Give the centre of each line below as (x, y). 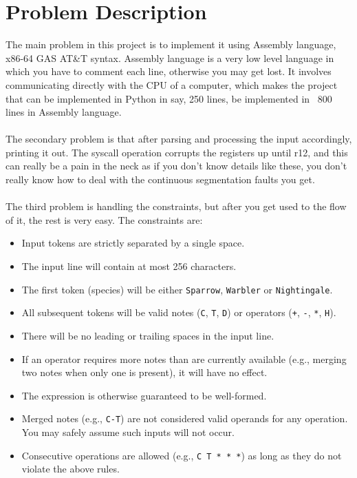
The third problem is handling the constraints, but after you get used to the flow (176, 206)
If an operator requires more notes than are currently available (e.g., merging (184, 358)
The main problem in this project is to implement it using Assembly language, (171, 44)
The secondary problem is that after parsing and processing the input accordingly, (179, 139)
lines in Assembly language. (64, 112)
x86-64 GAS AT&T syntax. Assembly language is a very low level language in (170, 58)
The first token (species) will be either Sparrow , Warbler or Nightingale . (177, 289)
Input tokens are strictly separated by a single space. (133, 243)
